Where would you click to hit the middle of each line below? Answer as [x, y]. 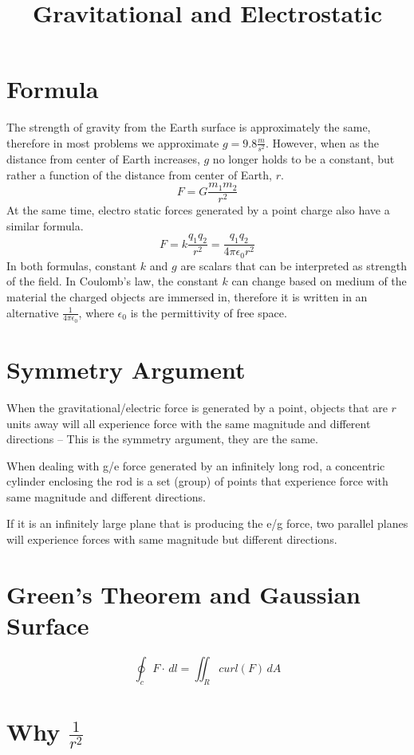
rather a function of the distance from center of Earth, [139, 174]
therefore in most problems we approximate [113, 142]
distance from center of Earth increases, [103, 159]
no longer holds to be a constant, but [304, 159]
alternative [33, 312]
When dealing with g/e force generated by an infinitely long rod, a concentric [196, 465]
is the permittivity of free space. [209, 312]
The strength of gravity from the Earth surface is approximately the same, [189, 127]
